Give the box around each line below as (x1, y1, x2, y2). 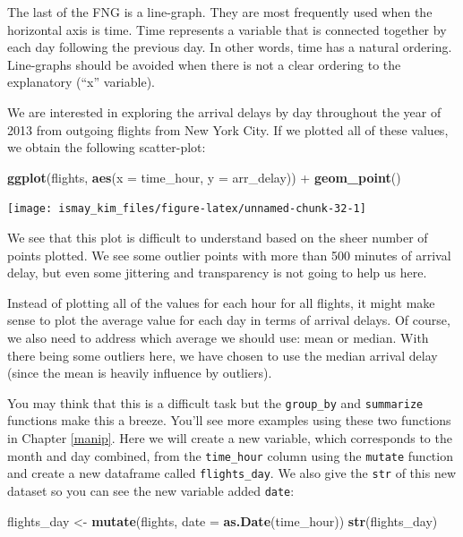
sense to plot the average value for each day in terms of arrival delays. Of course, (7, 311, 450, 329)
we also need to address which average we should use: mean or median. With (7, 328, 429, 346)
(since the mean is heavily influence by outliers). (7, 363, 272, 382)
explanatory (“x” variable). (7, 72, 155, 91)
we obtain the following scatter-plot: (7, 138, 206, 157)
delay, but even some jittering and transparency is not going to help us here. (7, 263, 427, 282)
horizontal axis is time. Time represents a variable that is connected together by (7, 20, 447, 38)
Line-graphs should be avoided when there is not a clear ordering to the (7, 55, 401, 73)
